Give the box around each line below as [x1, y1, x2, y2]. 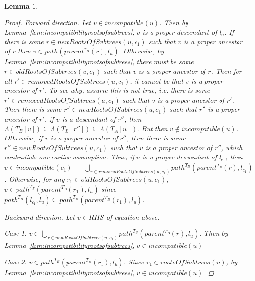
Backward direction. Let [4, 211, 75, 222]
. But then [137, 123, 168, 133]
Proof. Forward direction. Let [4, 17, 91, 27]
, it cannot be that [130, 75, 183, 86]
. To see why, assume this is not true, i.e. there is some [44, 85, 210, 95]
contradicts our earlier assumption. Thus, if [4, 152, 134, 162]
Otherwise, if [4, 133, 43, 143]
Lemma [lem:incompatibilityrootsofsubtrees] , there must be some [4, 56, 194, 67]
